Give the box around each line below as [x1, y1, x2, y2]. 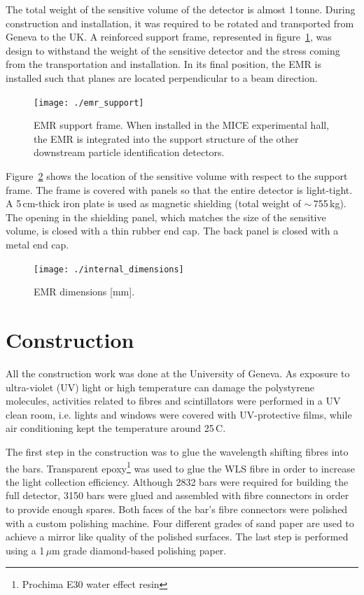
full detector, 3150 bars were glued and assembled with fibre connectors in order [6, 488, 349, 503]
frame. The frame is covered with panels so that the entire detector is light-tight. [6, 182, 353, 197]
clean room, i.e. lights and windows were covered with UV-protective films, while [6, 407, 352, 421]
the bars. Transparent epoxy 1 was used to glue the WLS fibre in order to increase [6, 458, 356, 475]
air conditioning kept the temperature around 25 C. [6, 421, 226, 435]
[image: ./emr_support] [34, 97, 144, 108]
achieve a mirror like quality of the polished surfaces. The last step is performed [6, 529, 349, 544]
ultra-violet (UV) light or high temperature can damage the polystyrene [6, 379, 314, 394]
